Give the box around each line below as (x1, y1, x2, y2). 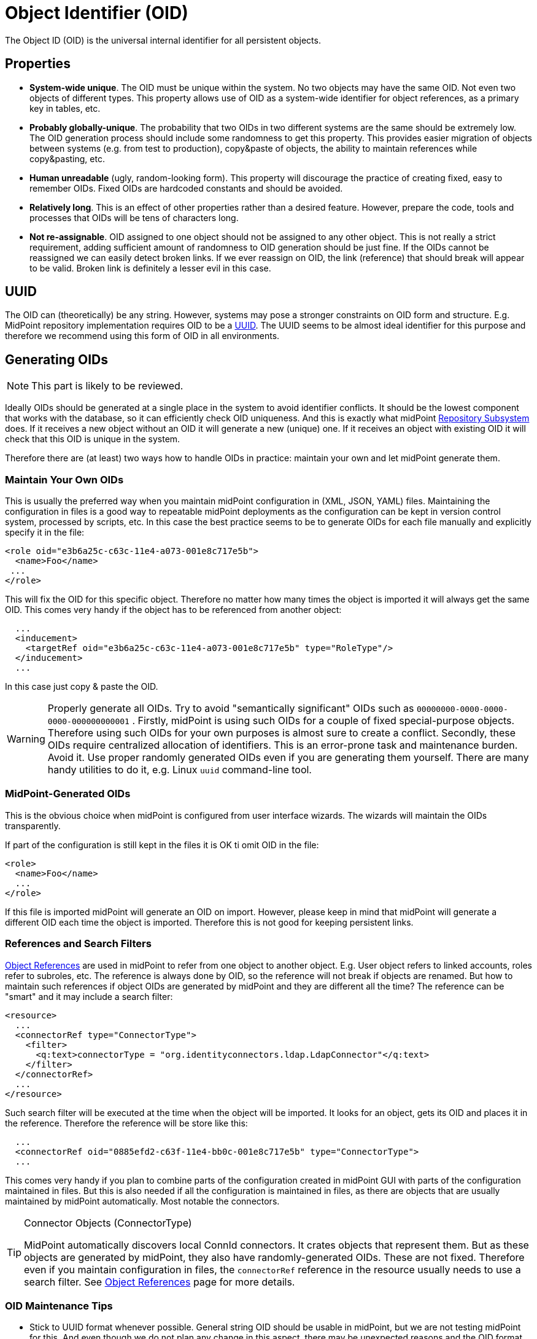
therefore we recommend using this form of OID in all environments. (5, 330, 280, 342)
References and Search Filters (5, 937, 152, 950)
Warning (7, 733, 45, 746)
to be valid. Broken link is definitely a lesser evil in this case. (29, 262, 271, 273)
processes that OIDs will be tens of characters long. (29, 212, 239, 223)
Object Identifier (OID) (5, 2, 188, 23)
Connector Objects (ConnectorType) (24, 1216, 192, 1229)
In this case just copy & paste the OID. (5, 681, 158, 692)
